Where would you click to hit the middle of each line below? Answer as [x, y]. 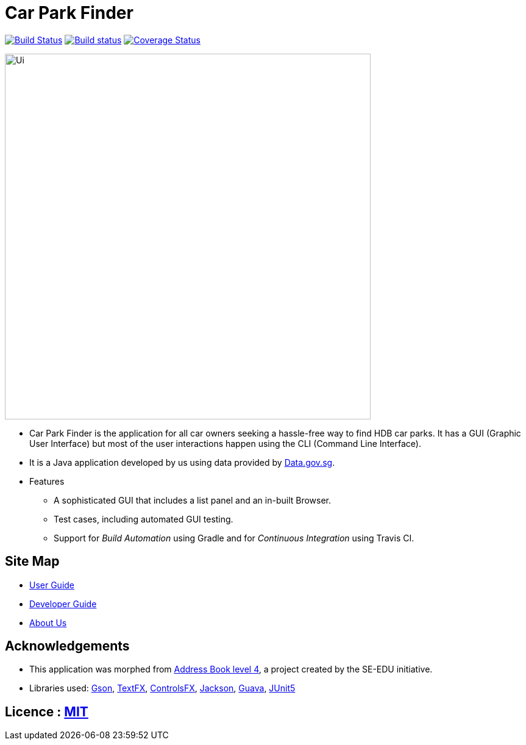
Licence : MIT [47, 711]
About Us [48, 622]
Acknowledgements [67, 646]
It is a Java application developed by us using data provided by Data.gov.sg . [182, 462]
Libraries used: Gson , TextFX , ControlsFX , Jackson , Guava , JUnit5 [162, 688]
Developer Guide [63, 604]
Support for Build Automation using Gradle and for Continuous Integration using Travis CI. [234, 538]
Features [47, 481]
